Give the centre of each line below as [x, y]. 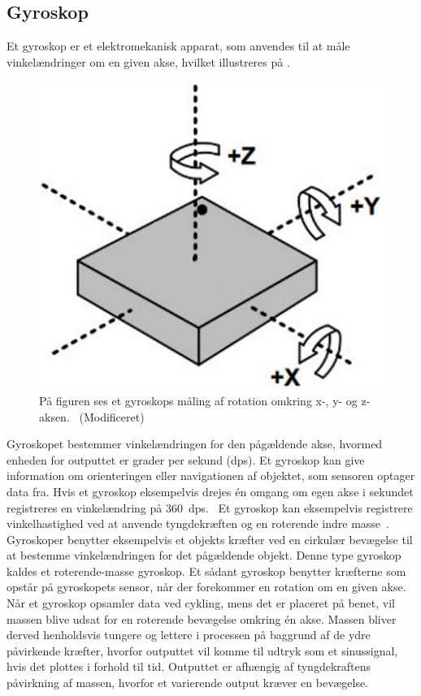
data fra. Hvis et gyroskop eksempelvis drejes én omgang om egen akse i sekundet [210, 491]
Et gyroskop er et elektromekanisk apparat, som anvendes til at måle [178, 46]
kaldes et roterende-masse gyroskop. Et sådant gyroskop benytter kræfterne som [206, 571]
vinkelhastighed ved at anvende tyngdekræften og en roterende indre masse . [198, 523]
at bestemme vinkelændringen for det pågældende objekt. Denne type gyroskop [204, 555]
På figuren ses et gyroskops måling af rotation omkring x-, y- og [198, 400]
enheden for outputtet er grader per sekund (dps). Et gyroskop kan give [186, 459]
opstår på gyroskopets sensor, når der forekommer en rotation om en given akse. [206, 587]
